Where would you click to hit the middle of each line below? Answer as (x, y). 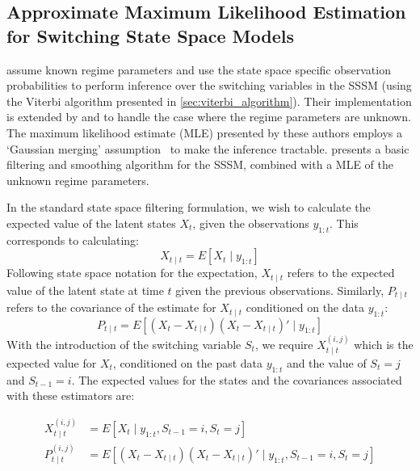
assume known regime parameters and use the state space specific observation (199, 69)
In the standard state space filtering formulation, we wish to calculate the (189, 207)
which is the (384, 344)
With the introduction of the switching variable (124, 344)
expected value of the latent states (91, 223)
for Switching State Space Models (150, 35)
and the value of (326, 362)
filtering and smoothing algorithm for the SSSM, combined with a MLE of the (200, 164)
